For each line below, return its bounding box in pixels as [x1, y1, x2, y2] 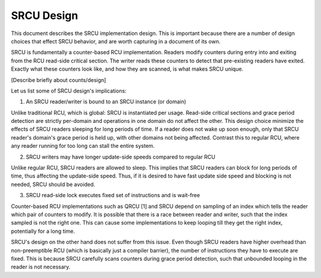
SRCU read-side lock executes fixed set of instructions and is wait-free [26, 192, 200, 199]
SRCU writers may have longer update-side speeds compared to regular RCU [26, 153, 216, 160]
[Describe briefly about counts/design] [11, 76, 106, 83]
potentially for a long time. [11, 228, 75, 235]
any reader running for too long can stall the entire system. [11, 143, 155, 150]
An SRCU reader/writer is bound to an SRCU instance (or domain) [26, 98, 187, 105]
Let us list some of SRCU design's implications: [11, 87, 127, 94]
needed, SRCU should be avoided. [11, 181, 95, 188]
